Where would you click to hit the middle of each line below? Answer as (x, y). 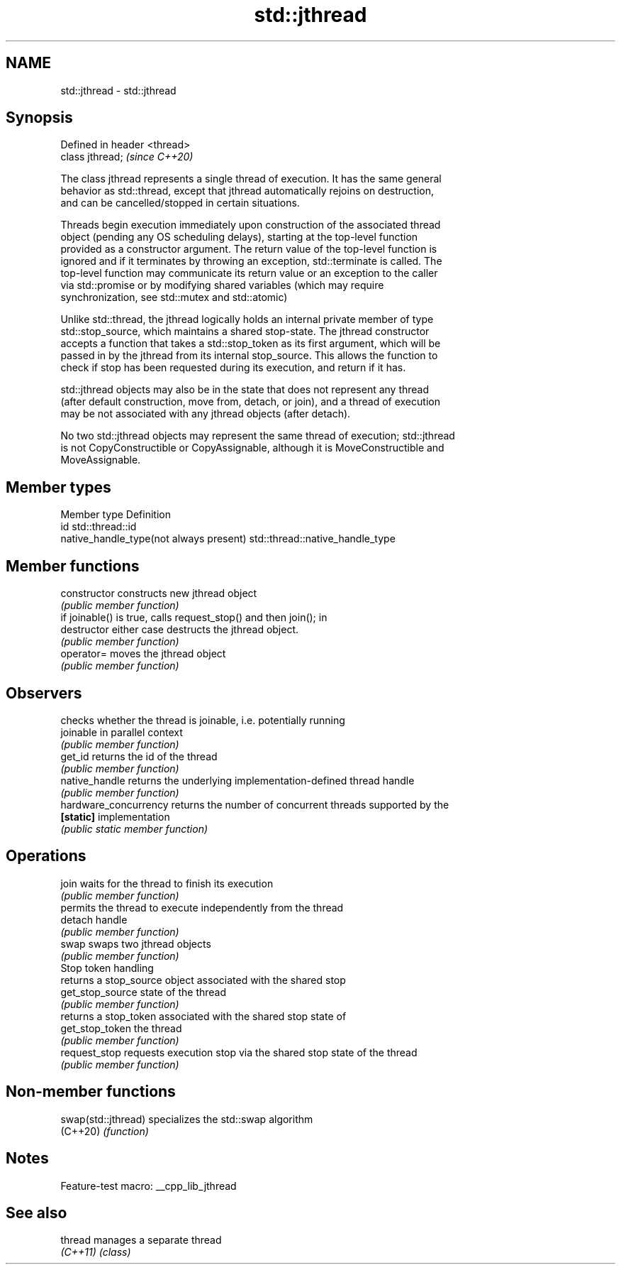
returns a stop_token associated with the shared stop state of (203, 1016)
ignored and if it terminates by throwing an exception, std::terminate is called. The (251, 261)
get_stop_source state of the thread (144, 992)
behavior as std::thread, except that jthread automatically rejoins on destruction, (247, 191)
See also (37, 1212)
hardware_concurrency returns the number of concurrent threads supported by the (255, 804)
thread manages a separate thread (141, 1240)
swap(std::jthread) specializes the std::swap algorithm (187, 1119)
